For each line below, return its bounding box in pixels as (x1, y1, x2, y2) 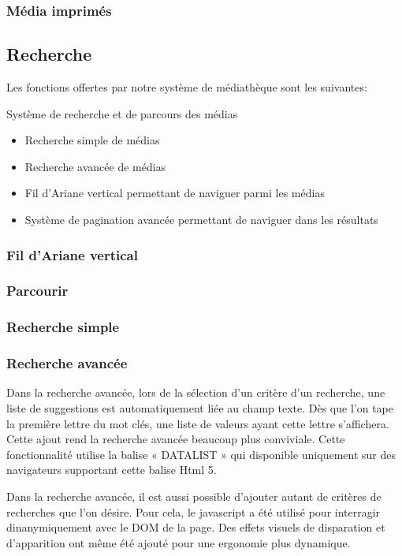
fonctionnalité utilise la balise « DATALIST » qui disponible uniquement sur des (6, 446, 396, 462)
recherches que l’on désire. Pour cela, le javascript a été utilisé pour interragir (6, 503, 381, 520)
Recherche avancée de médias (24, 158, 166, 174)
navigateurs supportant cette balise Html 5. (6, 461, 217, 478)
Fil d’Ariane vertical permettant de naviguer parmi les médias (24, 185, 325, 201)
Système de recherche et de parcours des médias (6, 105, 238, 121)
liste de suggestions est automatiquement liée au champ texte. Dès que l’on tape (6, 399, 393, 416)
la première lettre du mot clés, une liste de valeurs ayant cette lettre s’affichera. (6, 415, 389, 431)
